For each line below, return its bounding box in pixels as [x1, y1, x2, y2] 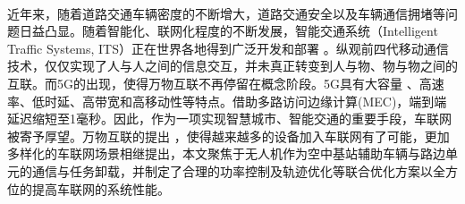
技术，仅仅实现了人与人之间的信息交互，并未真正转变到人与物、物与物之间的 [7, 56, 458, 75]
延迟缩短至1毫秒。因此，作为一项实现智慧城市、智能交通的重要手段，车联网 [7, 109, 452, 128]
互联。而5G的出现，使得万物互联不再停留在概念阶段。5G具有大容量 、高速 [7, 73, 444, 92]
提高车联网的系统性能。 [31, 179, 170, 198]
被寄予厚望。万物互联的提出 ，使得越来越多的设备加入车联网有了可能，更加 [7, 126, 450, 145]
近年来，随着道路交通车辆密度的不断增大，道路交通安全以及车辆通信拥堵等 [7, 4, 445, 22]
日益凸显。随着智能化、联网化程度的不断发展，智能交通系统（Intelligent [19, 21, 438, 40]
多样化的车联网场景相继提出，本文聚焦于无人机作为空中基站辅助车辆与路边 [7, 144, 445, 163]
